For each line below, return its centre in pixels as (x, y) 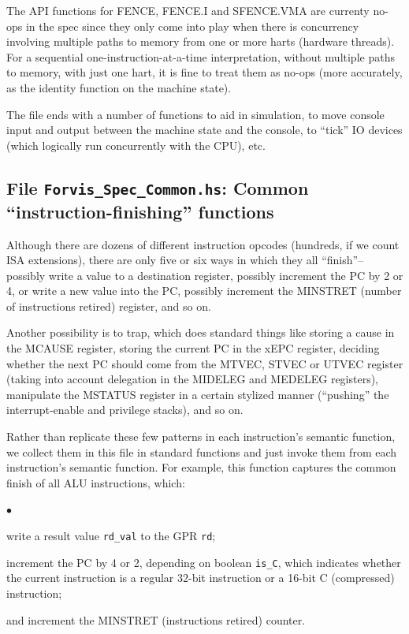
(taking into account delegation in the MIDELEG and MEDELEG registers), (193, 379)
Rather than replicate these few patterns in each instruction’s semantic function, (201, 436)
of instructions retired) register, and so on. (109, 306)
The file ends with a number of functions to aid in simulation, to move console (195, 114)
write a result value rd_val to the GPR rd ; (111, 536)
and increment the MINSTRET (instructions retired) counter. (156, 619)
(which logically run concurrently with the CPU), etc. (136, 145)
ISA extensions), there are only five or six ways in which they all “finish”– (185, 260)
